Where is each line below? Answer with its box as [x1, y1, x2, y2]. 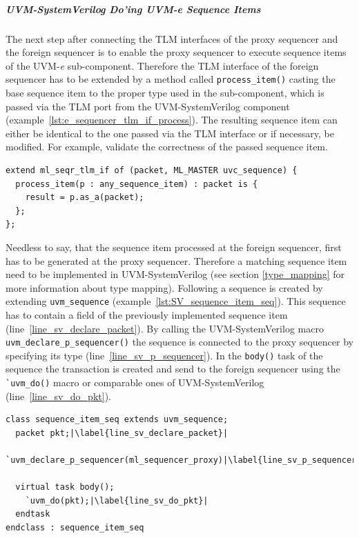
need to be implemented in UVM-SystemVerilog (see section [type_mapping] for [6, 267, 345, 281]
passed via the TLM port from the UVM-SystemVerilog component [6, 99, 290, 113]
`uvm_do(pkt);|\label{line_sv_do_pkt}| [25, 495, 208, 506]
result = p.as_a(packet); [25, 192, 144, 203]
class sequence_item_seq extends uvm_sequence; [6, 415, 229, 425]
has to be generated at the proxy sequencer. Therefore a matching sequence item [6, 253, 347, 268]
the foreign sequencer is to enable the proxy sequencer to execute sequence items [6, 45, 347, 59]
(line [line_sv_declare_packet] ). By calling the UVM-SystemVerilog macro [6, 321, 324, 335]
